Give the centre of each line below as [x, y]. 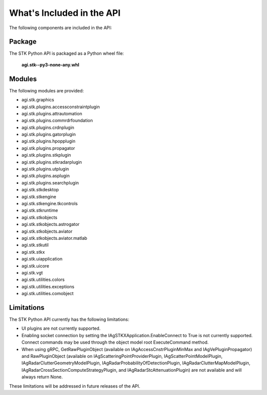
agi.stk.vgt [32, 272]
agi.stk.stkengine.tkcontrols [50, 203]
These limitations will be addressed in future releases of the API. [75, 386]
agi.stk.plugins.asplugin [46, 176]
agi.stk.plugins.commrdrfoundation [57, 121]
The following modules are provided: [46, 90]
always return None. [42, 377]
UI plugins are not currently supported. [61, 328]
